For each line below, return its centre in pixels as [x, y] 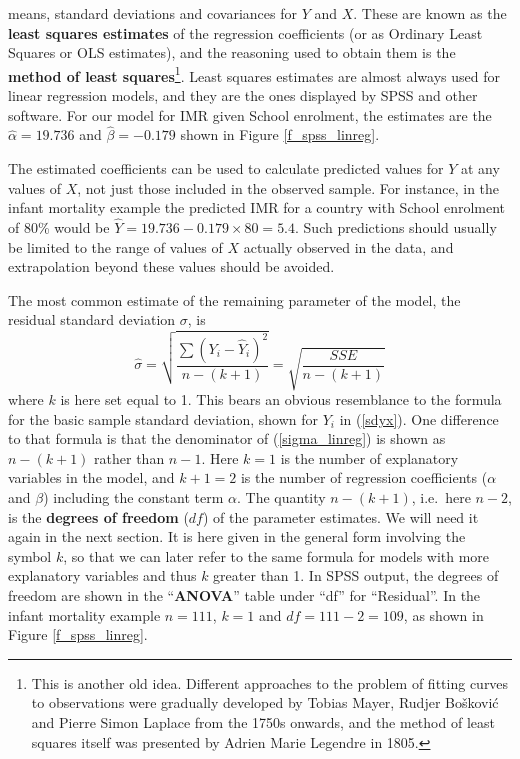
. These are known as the [430, 13]
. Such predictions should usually [396, 227]
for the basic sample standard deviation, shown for [163, 418]
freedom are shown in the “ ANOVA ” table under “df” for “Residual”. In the [244, 594]
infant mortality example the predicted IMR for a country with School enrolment [257, 207]
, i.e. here [441, 496]
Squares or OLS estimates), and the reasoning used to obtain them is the [232, 52]
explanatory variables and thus [102, 575]
